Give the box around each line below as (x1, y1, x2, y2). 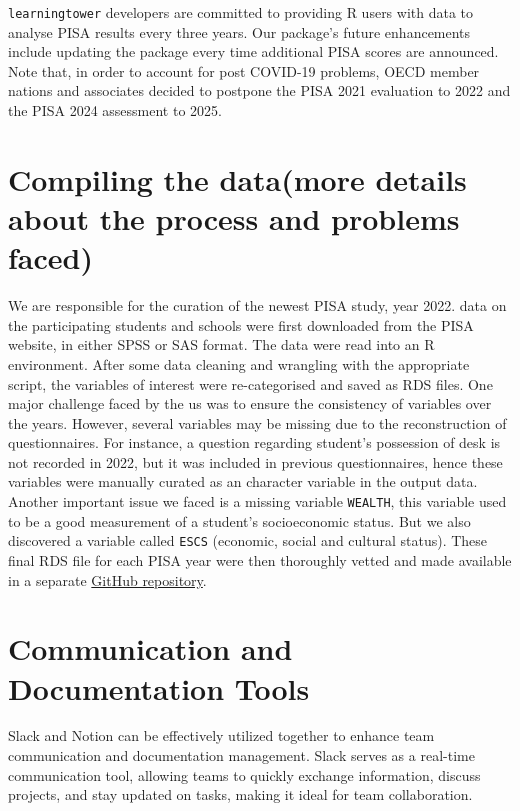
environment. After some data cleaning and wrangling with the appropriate (8, 353, 470, 374)
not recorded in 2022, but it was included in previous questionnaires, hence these (8, 451, 503, 472)
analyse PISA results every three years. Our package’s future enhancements (8, 21, 471, 42)
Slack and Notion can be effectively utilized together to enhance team (8, 725, 435, 746)
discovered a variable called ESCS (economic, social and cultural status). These (8, 530, 488, 551)
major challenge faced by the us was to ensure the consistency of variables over (8, 393, 492, 414)
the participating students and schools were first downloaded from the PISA (8, 314, 474, 335)
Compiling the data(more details (8, 158, 467, 199)
